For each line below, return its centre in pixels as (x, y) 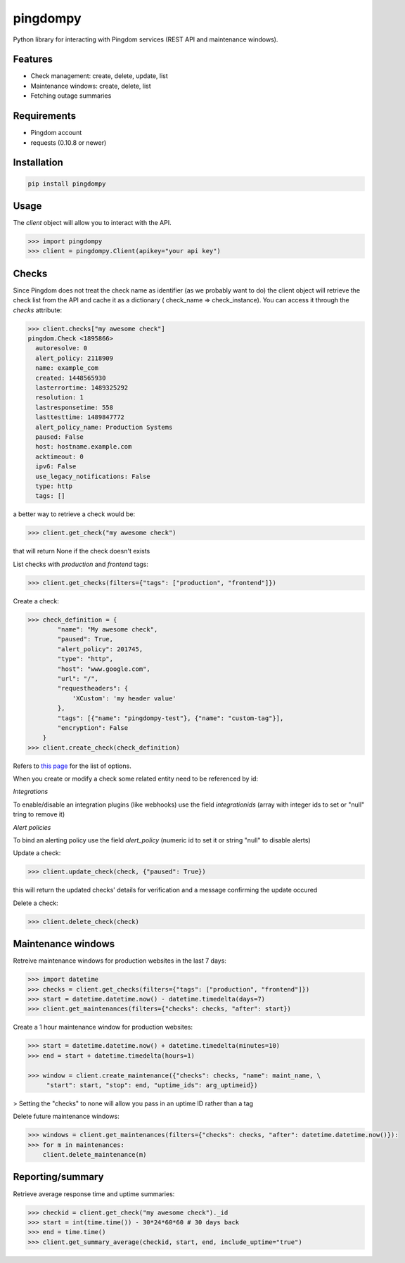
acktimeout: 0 (60, 456)
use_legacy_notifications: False (93, 476)
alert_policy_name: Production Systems (104, 427)
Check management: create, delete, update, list (99, 76)
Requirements (45, 116)
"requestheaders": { (93, 688)
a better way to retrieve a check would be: (74, 514)
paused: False (60, 437)
